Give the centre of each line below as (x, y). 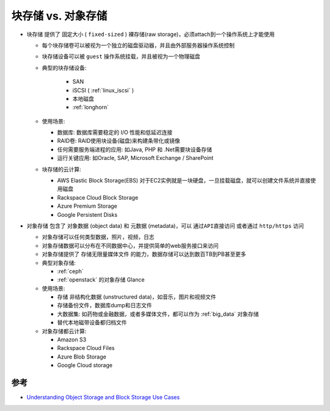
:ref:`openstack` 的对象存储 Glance (101, 280)
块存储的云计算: (62, 169)
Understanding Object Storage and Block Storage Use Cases (103, 398)
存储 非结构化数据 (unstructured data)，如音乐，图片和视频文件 (137, 297)
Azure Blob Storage (82, 357)
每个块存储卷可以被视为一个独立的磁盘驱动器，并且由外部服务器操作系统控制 (138, 45)
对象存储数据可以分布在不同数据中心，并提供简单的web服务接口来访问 (130, 246)
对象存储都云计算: (64, 331)
